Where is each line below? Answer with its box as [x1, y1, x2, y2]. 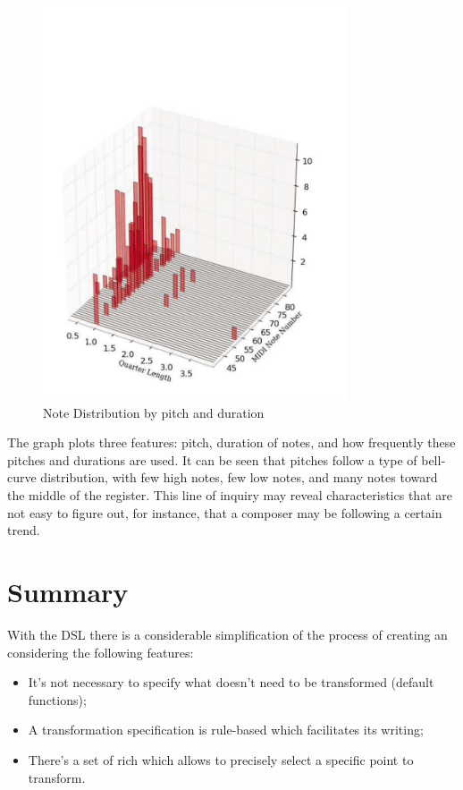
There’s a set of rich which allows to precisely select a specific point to [28, 750, 414, 769]
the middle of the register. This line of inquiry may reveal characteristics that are [7, 486, 452, 505]
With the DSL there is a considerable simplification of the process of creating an [7, 624, 448, 643]
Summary [7, 573, 129, 610]
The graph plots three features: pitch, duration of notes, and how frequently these [7, 433, 456, 452]
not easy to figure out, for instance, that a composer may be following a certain [7, 503, 442, 522]
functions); [28, 690, 87, 709]
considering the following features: [7, 642, 194, 661]
